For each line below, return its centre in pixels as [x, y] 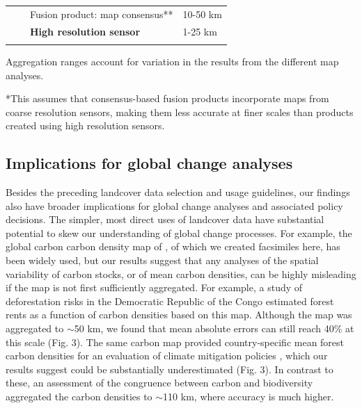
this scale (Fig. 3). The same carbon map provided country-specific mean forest [175, 342]
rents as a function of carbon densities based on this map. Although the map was [179, 315]
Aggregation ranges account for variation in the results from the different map [172, 61]
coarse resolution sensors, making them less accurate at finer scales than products [180, 112]
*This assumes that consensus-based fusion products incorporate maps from [167, 98]
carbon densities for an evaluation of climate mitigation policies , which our [167, 356]
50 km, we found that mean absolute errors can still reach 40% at [214, 328]
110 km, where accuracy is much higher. [249, 397]
